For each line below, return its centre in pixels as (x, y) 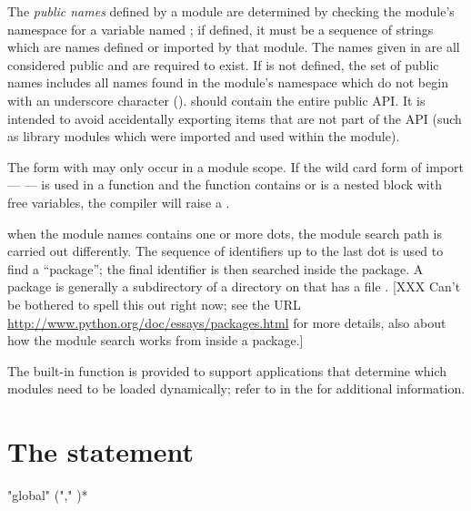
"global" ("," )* (48, 495)
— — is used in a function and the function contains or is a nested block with (225, 184)
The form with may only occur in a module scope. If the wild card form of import (235, 166)
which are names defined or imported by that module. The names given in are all (234, 47)
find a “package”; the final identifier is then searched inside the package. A (215, 268)
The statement (101, 451)
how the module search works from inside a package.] (155, 340)
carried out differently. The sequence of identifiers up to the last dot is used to (225, 251)
